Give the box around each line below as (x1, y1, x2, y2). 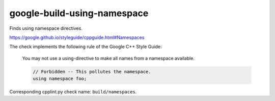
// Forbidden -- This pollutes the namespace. (33, 69, 151, 74)
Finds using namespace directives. (9, 25, 82, 31)
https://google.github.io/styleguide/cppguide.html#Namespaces (9, 34, 145, 40)
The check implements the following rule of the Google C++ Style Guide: (9, 43, 162, 50)
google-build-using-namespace (9, 8, 149, 19)
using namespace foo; (33, 76, 87, 82)
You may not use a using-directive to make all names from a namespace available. (22, 55, 195, 61)
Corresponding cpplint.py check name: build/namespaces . (9, 89, 137, 95)
